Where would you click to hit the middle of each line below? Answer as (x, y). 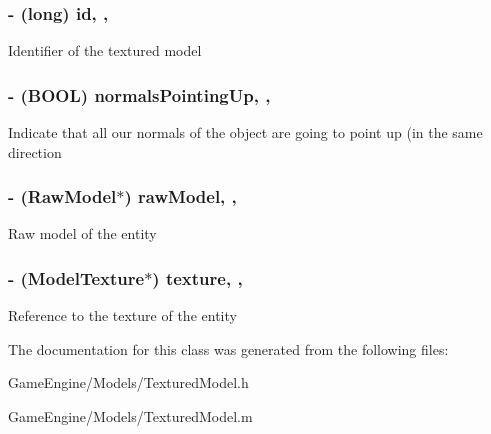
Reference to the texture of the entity (122, 315)
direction (35, 151)
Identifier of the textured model (105, 50)
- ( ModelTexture (76, 277)
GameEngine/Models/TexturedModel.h (128, 382)
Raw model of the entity (82, 233)
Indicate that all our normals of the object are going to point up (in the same (245, 132)
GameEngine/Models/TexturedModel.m (130, 416)
